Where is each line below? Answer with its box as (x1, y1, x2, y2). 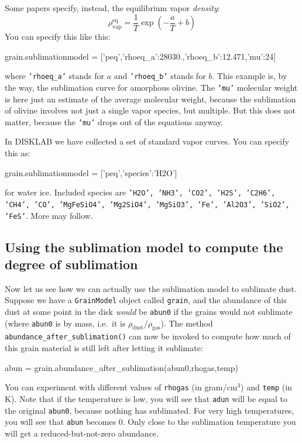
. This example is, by (212, 70, 287, 82)
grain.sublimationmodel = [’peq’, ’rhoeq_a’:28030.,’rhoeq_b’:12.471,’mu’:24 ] (5, 50, 276, 62)
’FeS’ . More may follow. (5, 209, 93, 221)
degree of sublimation (5, 255, 138, 273)
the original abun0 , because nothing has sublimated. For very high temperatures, (5, 404, 294, 416)
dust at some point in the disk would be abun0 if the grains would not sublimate (5, 305, 293, 317)
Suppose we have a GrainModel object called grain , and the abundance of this (5, 294, 287, 306)
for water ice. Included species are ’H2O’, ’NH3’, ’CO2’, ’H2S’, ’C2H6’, (5, 186, 276, 198)
